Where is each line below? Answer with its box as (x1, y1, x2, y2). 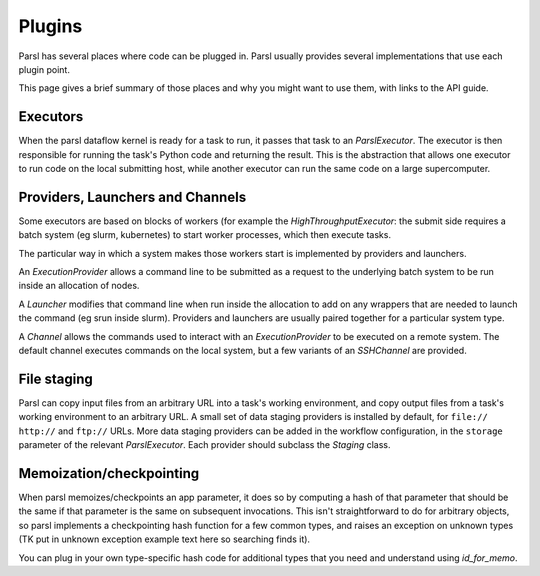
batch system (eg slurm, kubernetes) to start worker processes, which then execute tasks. (18, 229, 392, 241)
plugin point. (18, 63, 70, 75)
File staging (18, 370, 94, 387)
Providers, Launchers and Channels (18, 188, 247, 205)
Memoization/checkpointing (18, 465, 200, 482)
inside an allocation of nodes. (18, 280, 140, 292)
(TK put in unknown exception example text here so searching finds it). (18, 533, 310, 545)
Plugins (18, 15, 83, 37)
